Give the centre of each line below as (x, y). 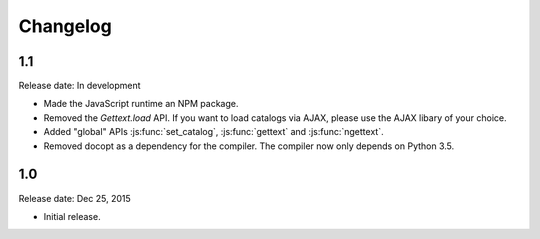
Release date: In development (79, 86)
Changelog (65, 26)
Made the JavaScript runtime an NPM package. (141, 104)
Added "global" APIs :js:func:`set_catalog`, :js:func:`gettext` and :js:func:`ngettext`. (213, 132)
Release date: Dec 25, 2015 (75, 198)
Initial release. (72, 216)
